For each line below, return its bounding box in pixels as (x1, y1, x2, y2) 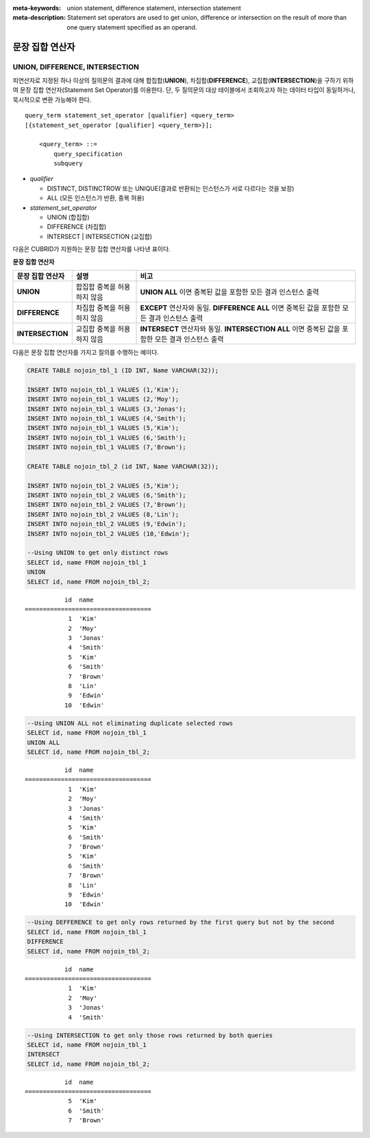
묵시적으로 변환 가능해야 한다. (12, 95, 92, 104)
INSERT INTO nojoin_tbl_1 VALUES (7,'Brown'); (27, 443, 186, 451)
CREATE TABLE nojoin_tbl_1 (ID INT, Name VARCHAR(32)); (27, 366, 219, 374)
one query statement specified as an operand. (66, 23, 197, 31)
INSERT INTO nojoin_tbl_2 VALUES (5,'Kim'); (27, 482, 180, 490)
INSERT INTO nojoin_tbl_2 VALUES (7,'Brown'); (27, 501, 186, 509)
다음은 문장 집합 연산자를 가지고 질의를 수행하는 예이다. (12, 348, 159, 356)
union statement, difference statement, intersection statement (66, 4, 241, 12)
